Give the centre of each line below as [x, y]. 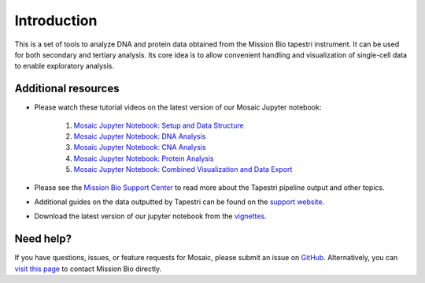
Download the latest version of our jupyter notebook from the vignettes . [150, 216]
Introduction [56, 20]
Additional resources [67, 89]
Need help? [43, 239]
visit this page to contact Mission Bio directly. [88, 269]
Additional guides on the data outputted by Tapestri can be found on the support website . [179, 202]
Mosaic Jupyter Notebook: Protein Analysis [144, 158]
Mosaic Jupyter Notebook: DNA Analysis [140, 136]
